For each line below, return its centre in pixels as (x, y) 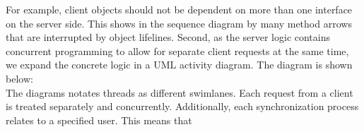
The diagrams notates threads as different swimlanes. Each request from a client (180, 92)
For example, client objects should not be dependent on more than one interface (179, 9)
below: (19, 78)
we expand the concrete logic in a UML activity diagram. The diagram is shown (179, 65)
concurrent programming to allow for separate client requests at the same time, (177, 50)
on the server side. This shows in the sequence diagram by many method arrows (179, 23)
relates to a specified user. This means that (99, 120)
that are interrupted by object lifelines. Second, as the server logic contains (168, 37)
